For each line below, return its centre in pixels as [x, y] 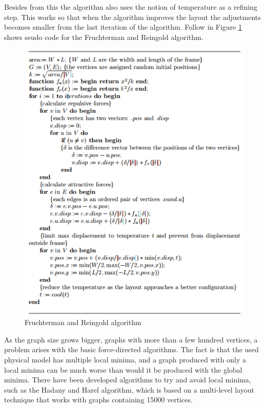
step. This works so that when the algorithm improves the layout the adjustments [132, 17]
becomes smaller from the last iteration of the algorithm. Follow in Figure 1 [123, 27]
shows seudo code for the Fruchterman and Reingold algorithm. [104, 37]
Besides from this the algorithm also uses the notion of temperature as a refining [131, 7]
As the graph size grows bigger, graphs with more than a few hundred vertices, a [131, 339]
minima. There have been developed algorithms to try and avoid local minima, [128, 380]
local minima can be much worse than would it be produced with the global [123, 369]
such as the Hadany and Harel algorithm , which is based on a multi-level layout [129, 389]
